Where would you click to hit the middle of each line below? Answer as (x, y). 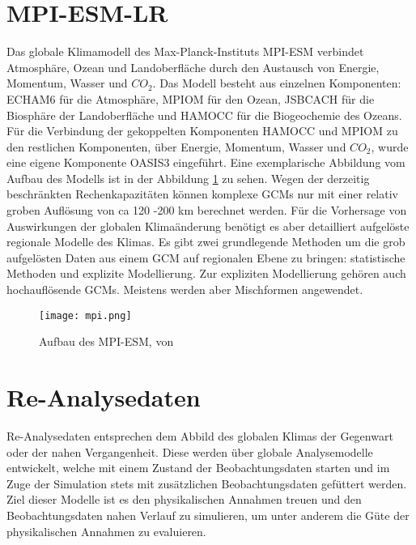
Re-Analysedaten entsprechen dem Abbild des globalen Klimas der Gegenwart (200, 436)
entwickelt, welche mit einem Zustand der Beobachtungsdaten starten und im (198, 468)
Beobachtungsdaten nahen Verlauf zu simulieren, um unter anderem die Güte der (208, 515)
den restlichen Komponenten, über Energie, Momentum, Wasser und (176, 146)
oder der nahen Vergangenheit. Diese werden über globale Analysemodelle (190, 451)
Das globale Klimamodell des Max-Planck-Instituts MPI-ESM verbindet (185, 51)
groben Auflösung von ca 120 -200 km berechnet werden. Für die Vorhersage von (207, 210)
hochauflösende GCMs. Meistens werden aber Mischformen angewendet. (185, 290)
